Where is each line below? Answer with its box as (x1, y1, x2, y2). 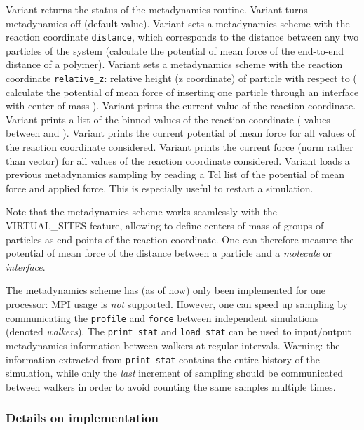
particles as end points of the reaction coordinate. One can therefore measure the (6, 231, 354, 246)
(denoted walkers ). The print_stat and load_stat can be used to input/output (6, 324, 352, 339)
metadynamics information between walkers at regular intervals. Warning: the (6, 337, 340, 352)
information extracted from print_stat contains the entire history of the (6, 351, 321, 366)
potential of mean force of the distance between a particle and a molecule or (6, 246, 332, 260)
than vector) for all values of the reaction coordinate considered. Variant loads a (6, 153, 350, 168)
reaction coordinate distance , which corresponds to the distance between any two (6, 29, 359, 44)
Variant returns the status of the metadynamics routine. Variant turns (6, 2, 308, 16)
